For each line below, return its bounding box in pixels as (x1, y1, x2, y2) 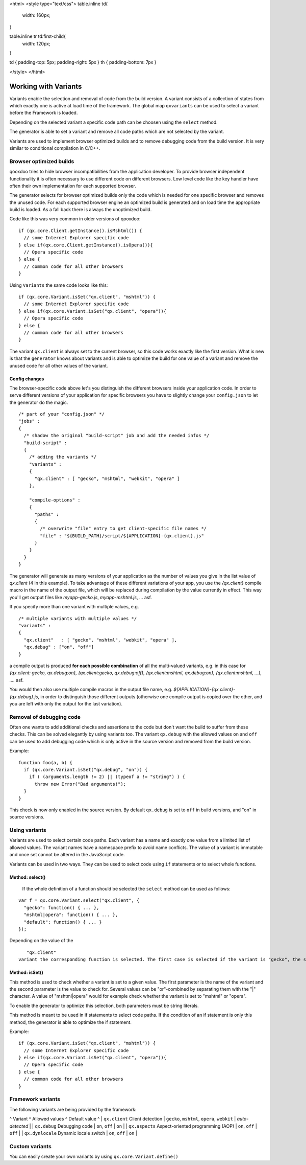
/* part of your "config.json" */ (18, 412, 105, 417)
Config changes (9, 376, 44, 382)
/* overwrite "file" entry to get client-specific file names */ (40, 526, 207, 532)
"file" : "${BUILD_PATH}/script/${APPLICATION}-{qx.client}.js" (40, 533, 204, 539)
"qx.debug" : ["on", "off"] (23, 644, 94, 650)
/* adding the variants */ (29, 454, 97, 460)
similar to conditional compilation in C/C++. (9, 145, 100, 151)
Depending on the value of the (9, 938, 73, 944)
